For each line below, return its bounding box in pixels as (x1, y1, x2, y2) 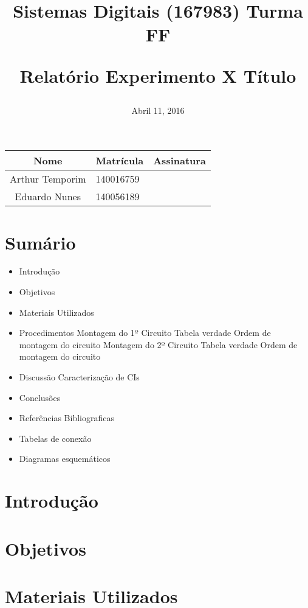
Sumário (5, 229, 76, 254)
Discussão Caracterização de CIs (19, 371, 140, 383)
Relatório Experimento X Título (19, 63, 296, 88)
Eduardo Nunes (15, 189, 81, 204)
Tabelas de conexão (19, 432, 92, 444)
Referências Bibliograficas (19, 411, 114, 424)
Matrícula (95, 153, 144, 168)
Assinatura (153, 153, 206, 168)
